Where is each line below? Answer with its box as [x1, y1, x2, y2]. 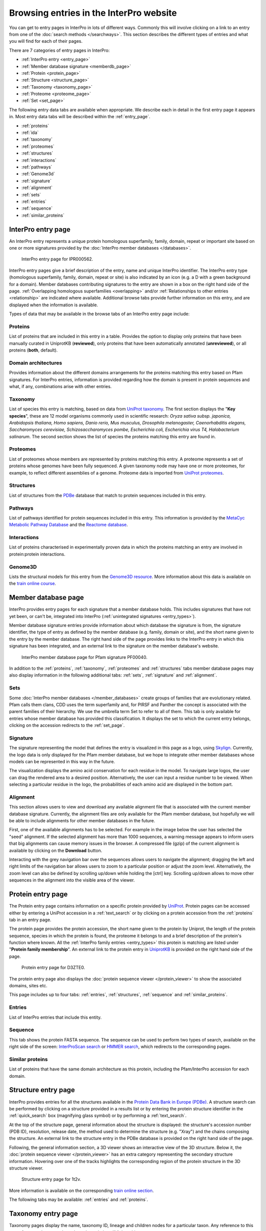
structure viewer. [9, 1165, 44, 1171]
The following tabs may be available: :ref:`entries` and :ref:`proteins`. [9, 1197, 148, 1202]
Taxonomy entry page [9, 1209, 78, 1218]
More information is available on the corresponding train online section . [9, 1187, 154, 1194]
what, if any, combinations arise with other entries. [9, 383, 112, 389]
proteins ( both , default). [9, 347, 58, 353]
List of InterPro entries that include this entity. [9, 1014, 102, 1020]
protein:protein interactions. [9, 551, 66, 557]
